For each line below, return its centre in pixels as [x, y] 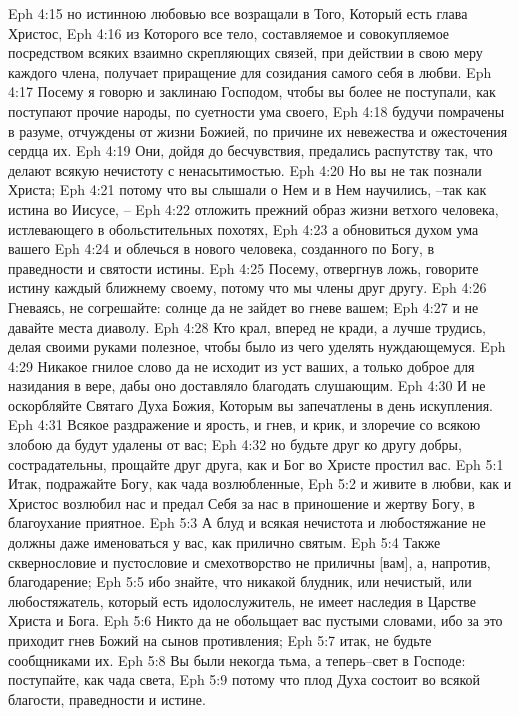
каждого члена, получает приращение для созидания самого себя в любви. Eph [250, 71]
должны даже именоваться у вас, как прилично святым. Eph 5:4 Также [224, 542]
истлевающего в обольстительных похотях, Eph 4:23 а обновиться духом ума [243, 228]
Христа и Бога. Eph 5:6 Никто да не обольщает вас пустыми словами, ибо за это [255, 620]
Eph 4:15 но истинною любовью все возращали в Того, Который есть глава [238, 13]
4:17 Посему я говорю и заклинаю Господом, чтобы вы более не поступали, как [252, 91]
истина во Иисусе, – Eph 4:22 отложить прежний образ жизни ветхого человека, [253, 208]
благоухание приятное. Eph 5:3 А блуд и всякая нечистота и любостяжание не [247, 522]
